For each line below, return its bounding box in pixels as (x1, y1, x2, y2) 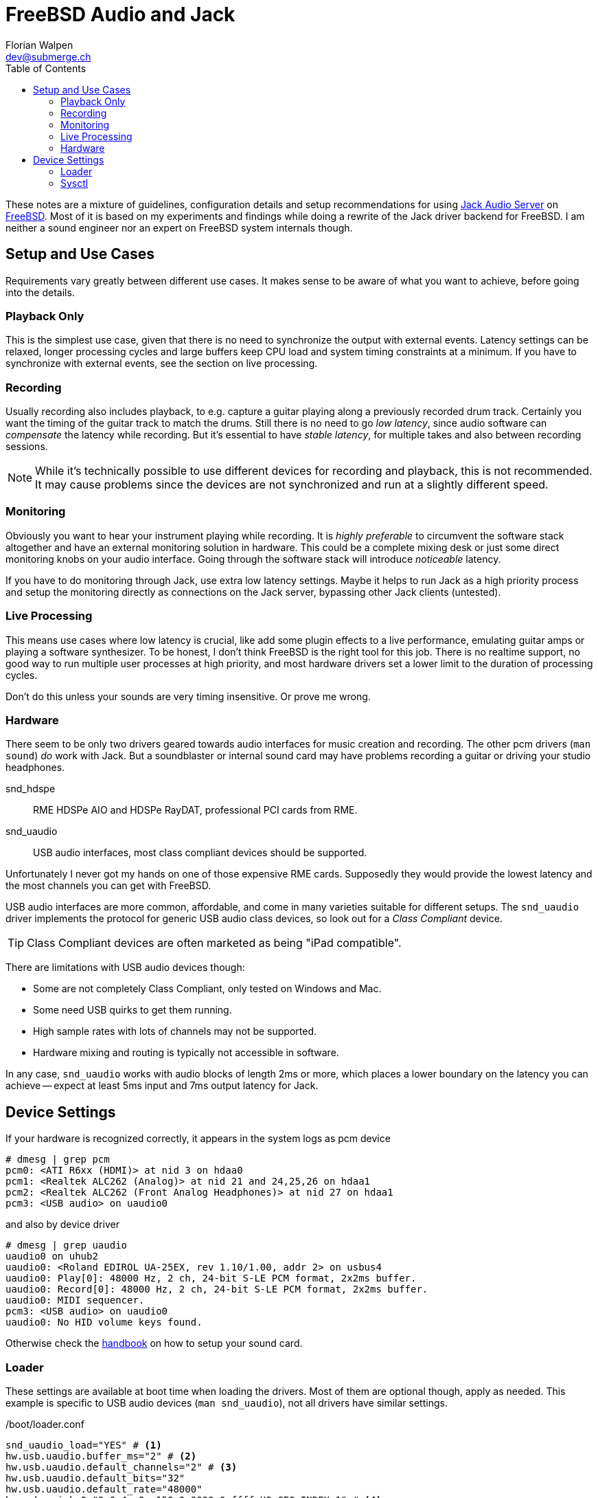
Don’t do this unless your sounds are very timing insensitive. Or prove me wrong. (5, 690, 371, 702)
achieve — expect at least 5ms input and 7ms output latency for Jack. (5, 1080, 319, 1092)
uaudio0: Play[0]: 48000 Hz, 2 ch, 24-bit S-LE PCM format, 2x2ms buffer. (5, 1273, 417, 1284)
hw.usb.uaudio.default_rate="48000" (5, 1483, 203, 1495)
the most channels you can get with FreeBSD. (5, 880, 211, 892)
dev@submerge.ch (5, 50, 91, 63)
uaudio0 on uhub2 (5, 1251, 98, 1262)
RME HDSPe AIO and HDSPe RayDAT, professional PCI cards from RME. (33, 804, 358, 816)
